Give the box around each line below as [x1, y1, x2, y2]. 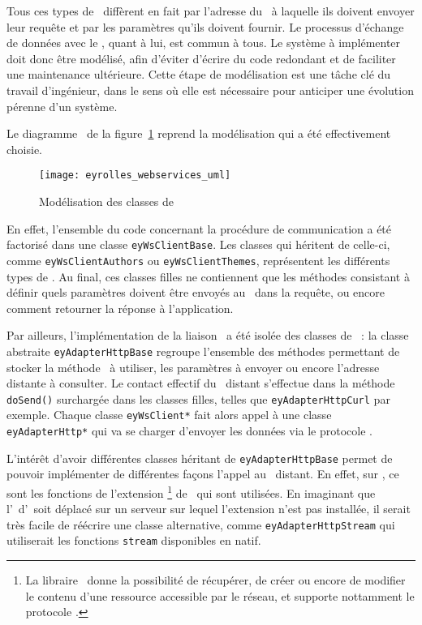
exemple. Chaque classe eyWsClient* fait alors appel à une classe [6, 406, 332, 423]
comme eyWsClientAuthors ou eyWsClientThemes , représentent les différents [6, 251, 390, 268]
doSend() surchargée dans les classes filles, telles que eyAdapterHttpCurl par [6, 390, 390, 407]
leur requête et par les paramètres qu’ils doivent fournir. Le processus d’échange [6, 18, 404, 35]
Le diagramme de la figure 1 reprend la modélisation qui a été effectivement [6, 125, 391, 142]
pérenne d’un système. [6, 97, 118, 114]
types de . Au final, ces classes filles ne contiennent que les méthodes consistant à [6, 268, 410, 285]
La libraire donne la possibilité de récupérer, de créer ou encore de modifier [25, 571, 406, 589]
